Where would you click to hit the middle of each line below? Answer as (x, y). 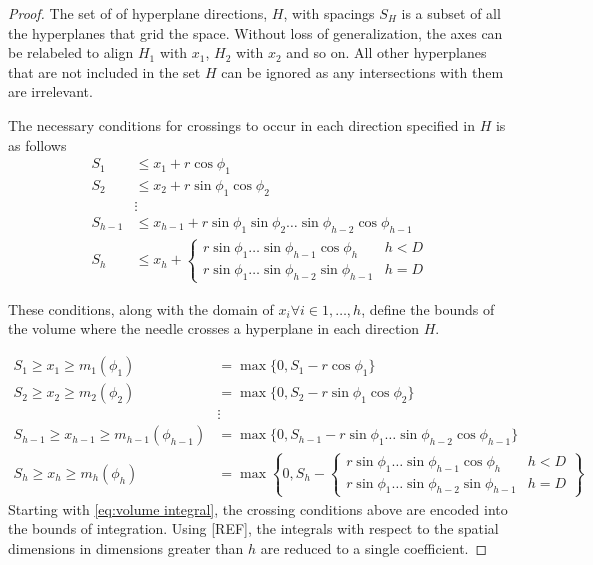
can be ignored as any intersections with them (362, 71)
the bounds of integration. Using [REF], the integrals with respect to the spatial (253, 528)
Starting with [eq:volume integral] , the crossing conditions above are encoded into (258, 508)
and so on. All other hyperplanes (386, 52)
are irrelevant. (50, 91)
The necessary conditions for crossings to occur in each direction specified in (241, 124)
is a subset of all (451, 13)
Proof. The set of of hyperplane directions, (138, 13)
